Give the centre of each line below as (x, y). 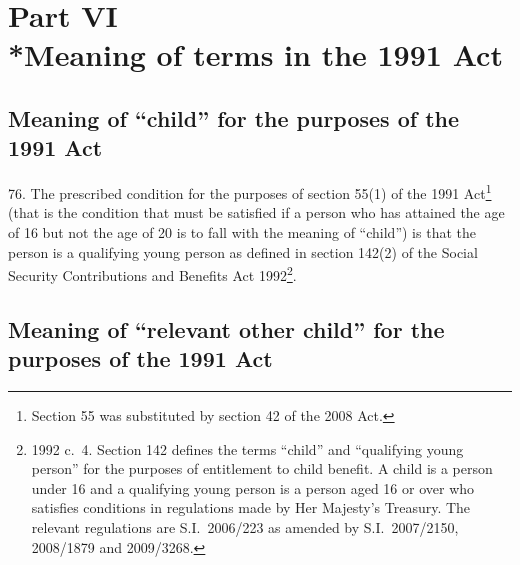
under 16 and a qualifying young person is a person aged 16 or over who (253, 487)
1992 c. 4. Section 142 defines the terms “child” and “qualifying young (247, 448)
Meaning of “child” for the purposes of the (234, 117)
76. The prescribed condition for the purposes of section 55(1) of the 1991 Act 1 (250, 191)
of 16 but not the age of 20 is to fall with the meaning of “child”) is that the (242, 232)
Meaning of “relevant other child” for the (226, 328)
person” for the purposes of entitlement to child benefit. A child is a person (262, 468)
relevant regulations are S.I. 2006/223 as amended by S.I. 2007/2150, (245, 527)
